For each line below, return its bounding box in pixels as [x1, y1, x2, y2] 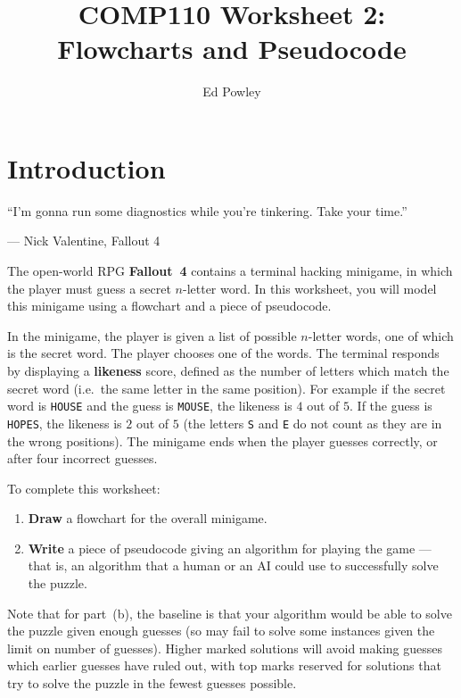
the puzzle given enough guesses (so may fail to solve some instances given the [7, 621, 435, 640]
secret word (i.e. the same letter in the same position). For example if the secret [7, 378, 446, 397]
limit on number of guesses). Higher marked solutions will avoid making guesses [7, 638, 442, 657]
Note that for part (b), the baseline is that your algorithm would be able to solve [7, 603, 452, 622]
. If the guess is [350, 396, 432, 415]
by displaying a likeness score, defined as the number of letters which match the [7, 361, 449, 379]
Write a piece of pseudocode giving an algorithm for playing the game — [28, 538, 432, 557]
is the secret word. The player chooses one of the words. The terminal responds [7, 344, 440, 362]
